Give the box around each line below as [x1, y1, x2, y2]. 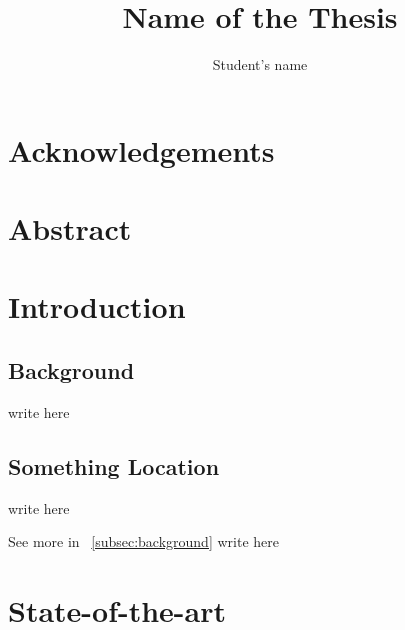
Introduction [8, 286, 186, 327]
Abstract [8, 208, 132, 249]
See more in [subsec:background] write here [8, 531, 279, 552]
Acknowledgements [8, 129, 275, 170]
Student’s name [212, 54, 308, 75]
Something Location [8, 450, 220, 481]
